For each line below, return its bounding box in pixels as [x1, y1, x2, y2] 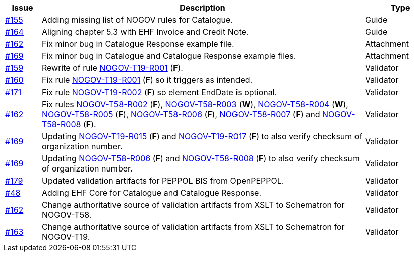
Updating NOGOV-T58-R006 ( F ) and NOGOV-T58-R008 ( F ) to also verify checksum [41, 153, 360, 163]
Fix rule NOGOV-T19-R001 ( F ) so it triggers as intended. [41, 75, 253, 85]
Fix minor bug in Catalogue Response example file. [41, 39, 234, 49]
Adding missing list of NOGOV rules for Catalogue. [41, 15, 233, 25]
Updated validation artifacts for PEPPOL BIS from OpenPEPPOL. [41, 176, 284, 186]
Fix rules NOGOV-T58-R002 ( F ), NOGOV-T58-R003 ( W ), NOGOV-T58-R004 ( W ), [41, 99, 348, 109]
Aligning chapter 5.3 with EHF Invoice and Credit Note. [41, 27, 249, 37]
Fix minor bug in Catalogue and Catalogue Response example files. [41, 51, 297, 61]
